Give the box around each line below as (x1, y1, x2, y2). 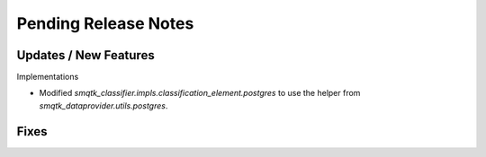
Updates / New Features (16, 48, 155, 63)
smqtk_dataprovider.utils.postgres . (39, 100, 168, 111)
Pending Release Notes (16, 13, 194, 33)
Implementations (16, 72, 79, 83)
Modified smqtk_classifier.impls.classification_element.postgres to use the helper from (39, 88, 361, 99)
